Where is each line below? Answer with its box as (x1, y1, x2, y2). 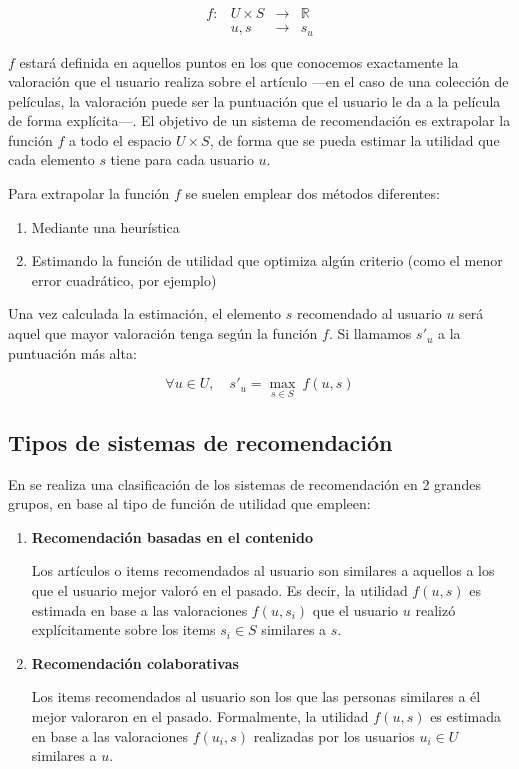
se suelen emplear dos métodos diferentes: (185, 183, 440, 204)
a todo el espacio (68, 129, 172, 150)
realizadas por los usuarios (253, 725, 415, 746)
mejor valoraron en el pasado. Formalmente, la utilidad (31, 706, 369, 726)
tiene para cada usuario (110, 149, 254, 170)
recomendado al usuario (296, 303, 442, 324)
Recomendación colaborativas (31, 652, 239, 673)
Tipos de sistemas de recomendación (8, 426, 393, 457)
